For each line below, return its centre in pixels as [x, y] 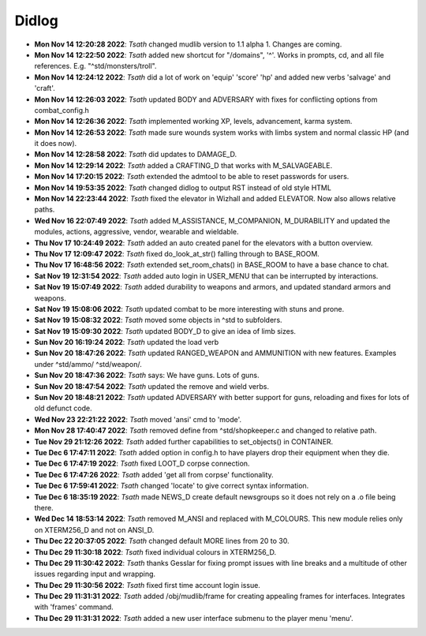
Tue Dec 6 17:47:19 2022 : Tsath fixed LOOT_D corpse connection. [142, 464]
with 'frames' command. [74, 607]
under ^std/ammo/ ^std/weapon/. [88, 364]
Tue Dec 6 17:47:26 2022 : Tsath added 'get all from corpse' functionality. [154, 474]
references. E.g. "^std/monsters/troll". [95, 66]
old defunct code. [63, 408]
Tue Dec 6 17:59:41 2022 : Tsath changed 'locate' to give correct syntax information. [172, 486]
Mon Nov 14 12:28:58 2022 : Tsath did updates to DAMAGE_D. [135, 155]
